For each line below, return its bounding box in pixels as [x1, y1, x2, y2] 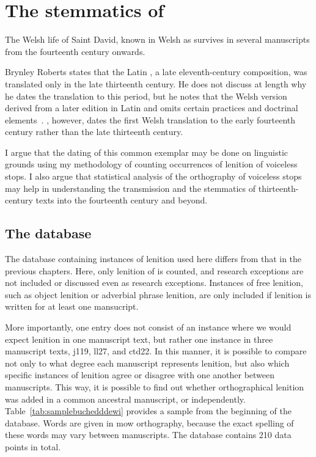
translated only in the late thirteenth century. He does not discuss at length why [5, 77, 307, 90]
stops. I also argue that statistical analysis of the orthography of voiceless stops [5, 170, 302, 183]
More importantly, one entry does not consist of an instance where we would [5, 321, 292, 334]
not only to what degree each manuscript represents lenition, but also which [5, 356, 290, 369]
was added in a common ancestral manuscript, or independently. [5, 392, 246, 405]
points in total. [5, 440, 61, 453]
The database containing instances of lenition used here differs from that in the [5, 252, 302, 265]
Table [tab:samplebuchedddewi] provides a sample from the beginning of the [5, 404, 292, 417]
